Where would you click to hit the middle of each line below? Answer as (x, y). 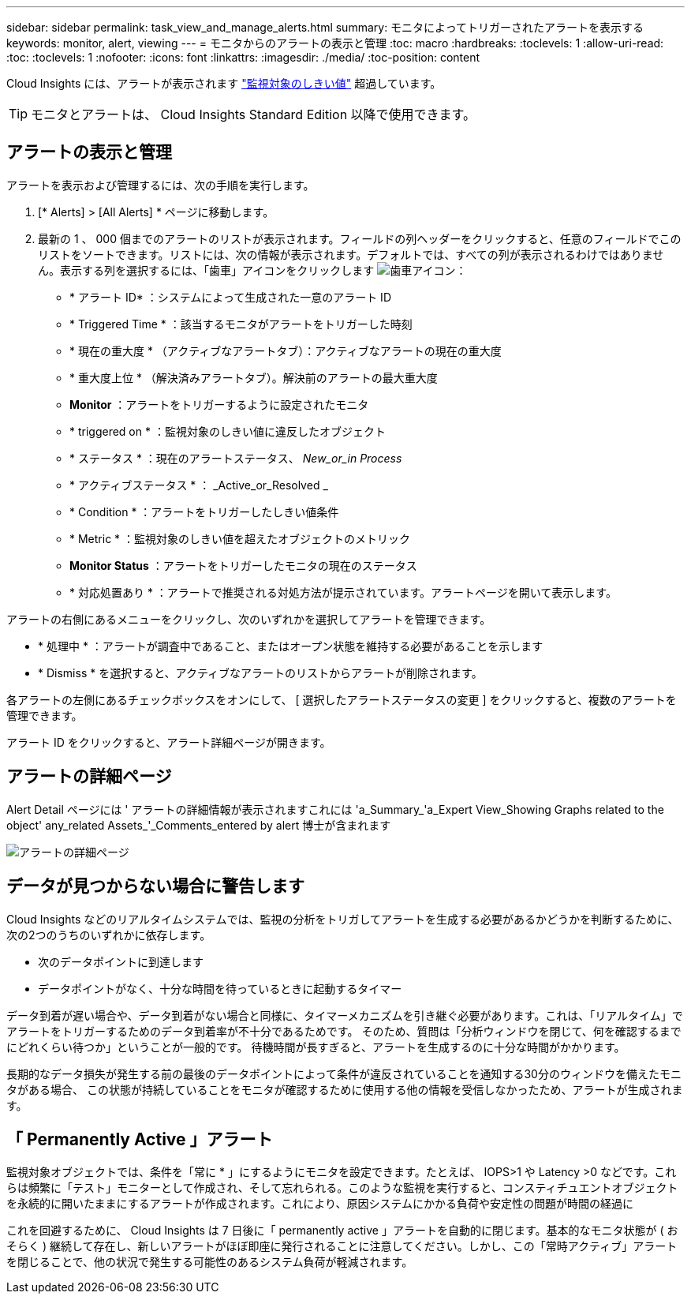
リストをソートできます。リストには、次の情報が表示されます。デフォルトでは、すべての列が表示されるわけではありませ (351, 254)
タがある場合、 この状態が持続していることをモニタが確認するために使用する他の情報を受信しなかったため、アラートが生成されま (345, 1089)
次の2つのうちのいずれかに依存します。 (109, 935)
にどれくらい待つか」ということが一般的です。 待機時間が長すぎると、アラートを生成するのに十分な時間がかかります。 (316, 1047)
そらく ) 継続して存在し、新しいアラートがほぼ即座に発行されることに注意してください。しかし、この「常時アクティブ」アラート (342, 1246)
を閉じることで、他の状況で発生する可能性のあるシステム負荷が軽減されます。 (210, 1262)
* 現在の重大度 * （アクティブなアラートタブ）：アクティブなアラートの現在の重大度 (286, 350)
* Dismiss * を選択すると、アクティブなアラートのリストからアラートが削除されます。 (260, 672)
